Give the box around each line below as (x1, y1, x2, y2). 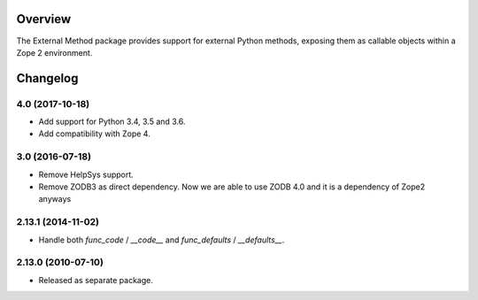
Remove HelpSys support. (38, 169, 135, 180)
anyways (38, 194, 72, 204)
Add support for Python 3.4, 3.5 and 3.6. (38, 116, 186, 127)
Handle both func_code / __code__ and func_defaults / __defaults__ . (38, 235, 285, 245)
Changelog (16, 71, 79, 86)
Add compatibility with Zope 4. (38, 128, 150, 139)
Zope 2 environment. (16, 47, 93, 58)
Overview (16, 12, 72, 27)
